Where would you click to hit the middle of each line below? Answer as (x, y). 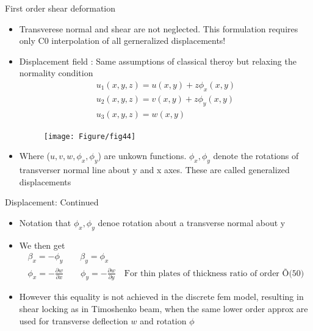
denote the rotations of (256, 156)
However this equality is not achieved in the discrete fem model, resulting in (161, 297)
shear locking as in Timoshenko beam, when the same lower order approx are (164, 309)
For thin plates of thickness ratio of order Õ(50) (214, 273)
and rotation (163, 320)
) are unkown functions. (142, 156)
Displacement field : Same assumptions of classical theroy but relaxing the (158, 61)
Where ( (35, 156)
